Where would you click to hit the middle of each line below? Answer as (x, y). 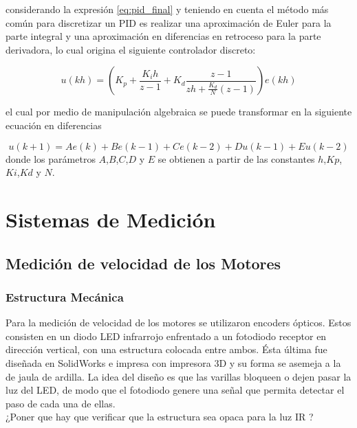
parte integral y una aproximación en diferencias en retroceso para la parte (163, 36)
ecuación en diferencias (54, 125)
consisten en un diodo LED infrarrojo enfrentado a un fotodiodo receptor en (166, 336)
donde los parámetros (51, 158)
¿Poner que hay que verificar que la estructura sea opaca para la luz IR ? (160, 417)
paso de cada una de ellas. (61, 403)
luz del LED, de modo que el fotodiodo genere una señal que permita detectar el (175, 390)
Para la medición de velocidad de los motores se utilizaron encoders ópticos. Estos (178, 323)
